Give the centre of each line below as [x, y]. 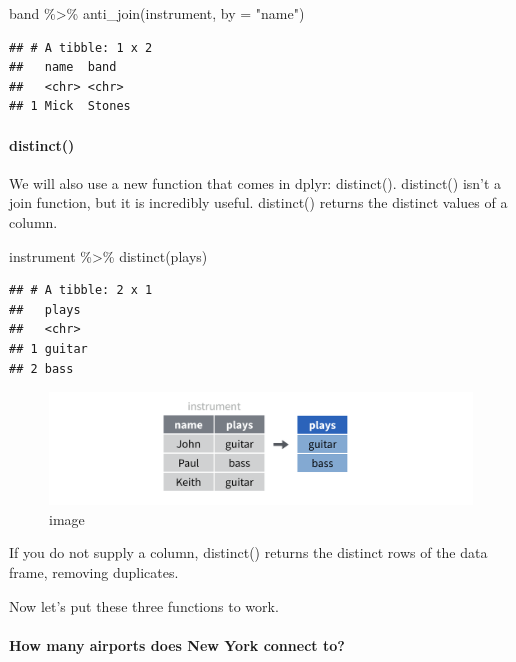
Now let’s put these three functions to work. [144, 605]
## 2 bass [41, 368]
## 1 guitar [48, 348]
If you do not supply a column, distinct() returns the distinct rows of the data [248, 552]
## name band [63, 67]
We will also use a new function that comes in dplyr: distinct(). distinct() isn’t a [255, 182]
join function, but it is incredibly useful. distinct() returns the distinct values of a [258, 202]
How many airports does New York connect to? [177, 644]
